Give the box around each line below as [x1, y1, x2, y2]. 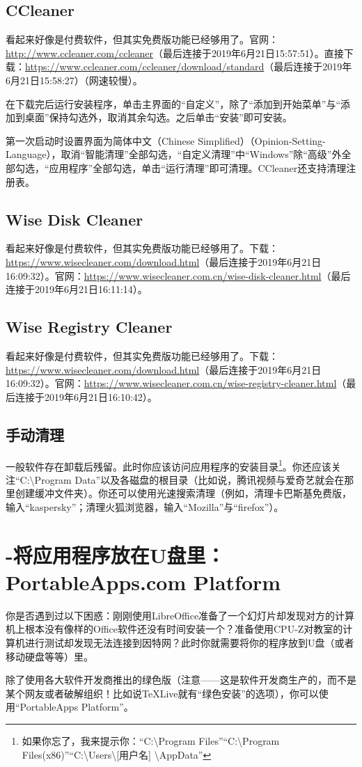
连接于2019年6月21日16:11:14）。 [6, 282, 148, 296]
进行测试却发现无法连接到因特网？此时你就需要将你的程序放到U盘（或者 [24, 635, 354, 650]
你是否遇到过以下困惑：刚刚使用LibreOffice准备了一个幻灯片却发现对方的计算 [6, 608, 355, 622]
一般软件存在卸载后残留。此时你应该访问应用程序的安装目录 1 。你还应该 [6, 457, 331, 473]
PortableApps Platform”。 [19, 699, 134, 714]
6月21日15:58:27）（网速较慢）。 [6, 72, 143, 87]
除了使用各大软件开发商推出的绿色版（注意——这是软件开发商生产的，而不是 [6, 672, 356, 687]
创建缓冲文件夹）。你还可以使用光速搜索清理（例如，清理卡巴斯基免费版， [15, 486, 352, 500]
